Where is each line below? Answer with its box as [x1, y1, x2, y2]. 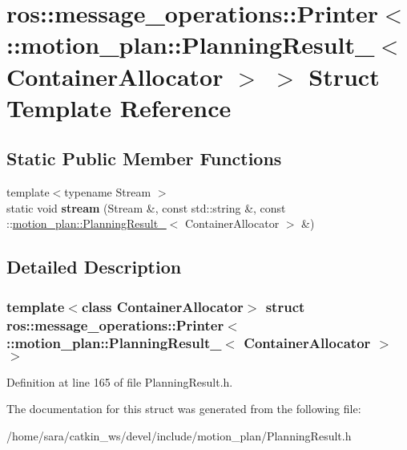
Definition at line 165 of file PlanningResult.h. [6, 373, 233, 390]
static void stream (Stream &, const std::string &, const [6, 199, 286, 216]
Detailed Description [6, 254, 182, 279]
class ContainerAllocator [81, 296, 244, 316]
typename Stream [64, 184, 151, 201]
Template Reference [6, 91, 232, 124]
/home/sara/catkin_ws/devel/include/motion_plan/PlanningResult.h [6, 427, 352, 444]
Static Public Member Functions [6, 146, 282, 171]
